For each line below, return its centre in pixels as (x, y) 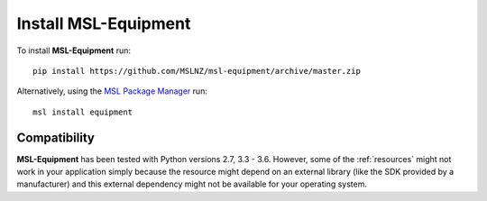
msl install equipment (83, 112)
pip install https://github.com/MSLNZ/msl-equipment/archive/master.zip (197, 71)
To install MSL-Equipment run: (74, 50)
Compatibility (55, 137)
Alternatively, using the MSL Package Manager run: (112, 91)
